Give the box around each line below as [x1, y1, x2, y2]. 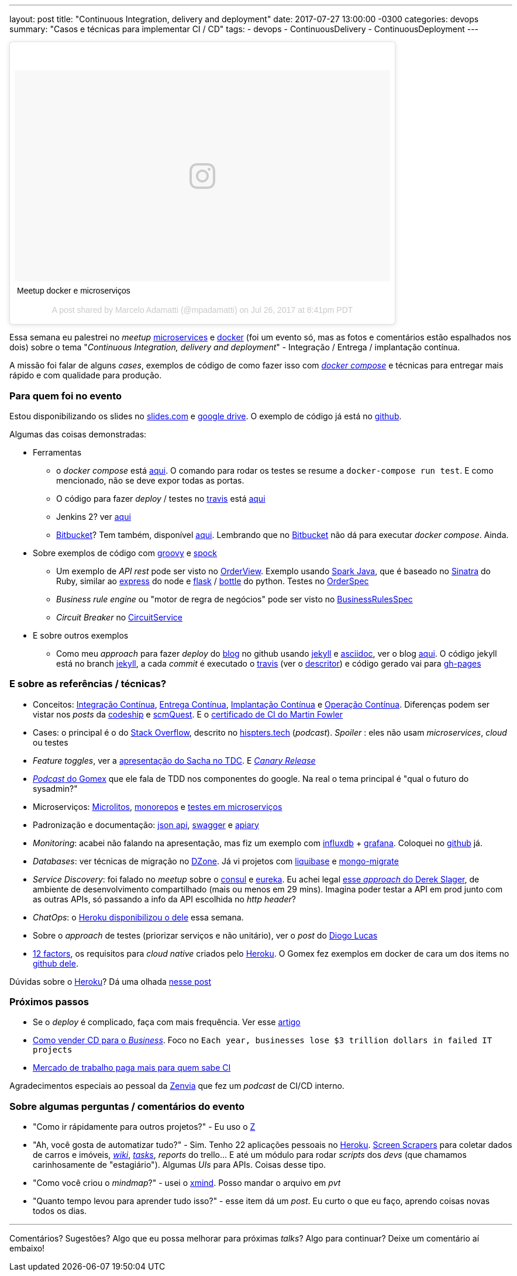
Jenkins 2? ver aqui [56, 511, 131, 522]
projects [33, 1045, 73, 1055]
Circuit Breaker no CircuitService [56, 612, 182, 622]
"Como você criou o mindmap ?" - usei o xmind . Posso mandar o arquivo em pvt [33, 1178, 341, 1188]
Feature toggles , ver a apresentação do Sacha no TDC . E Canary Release [33, 755, 316, 765]
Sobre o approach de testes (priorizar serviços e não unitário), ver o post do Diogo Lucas [33, 930, 378, 940]
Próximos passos [9, 996, 89, 1008]
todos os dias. [33, 1206, 87, 1216]
